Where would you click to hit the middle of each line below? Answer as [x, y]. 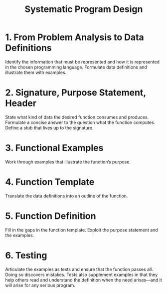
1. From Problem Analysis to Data [75, 37]
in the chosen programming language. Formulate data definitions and [76, 67]
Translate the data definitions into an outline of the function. [67, 195]
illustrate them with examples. [36, 72]
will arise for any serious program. [40, 285]
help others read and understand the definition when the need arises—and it [83, 280]
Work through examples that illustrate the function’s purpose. [68, 161]
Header [21, 103]
